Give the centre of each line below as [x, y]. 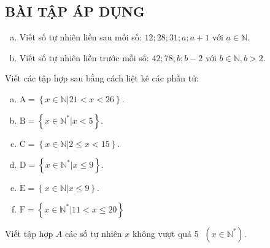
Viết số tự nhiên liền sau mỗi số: [80, 37]
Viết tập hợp [29, 233]
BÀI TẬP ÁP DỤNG [75, 11]
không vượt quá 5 [165, 233]
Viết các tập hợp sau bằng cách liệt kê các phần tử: [102, 78]
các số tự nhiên [94, 233]
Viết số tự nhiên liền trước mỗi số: [84, 57]
